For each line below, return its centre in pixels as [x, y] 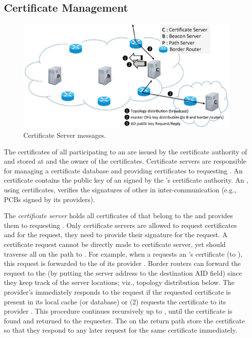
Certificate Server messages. [65, 135]
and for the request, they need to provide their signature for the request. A [116, 235]
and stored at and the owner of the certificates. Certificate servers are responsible [125, 161]
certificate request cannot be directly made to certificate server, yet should [115, 244]
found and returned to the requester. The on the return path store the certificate [125, 320]
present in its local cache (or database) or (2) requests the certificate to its [115, 301]
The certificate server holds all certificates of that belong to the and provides [118, 216]
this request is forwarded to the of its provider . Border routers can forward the [122, 263]
